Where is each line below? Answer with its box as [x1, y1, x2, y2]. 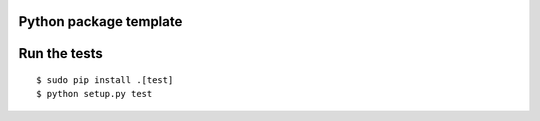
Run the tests [18, 45, 104, 62]
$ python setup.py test [36, 88, 153, 100]
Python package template [18, 13, 183, 30]
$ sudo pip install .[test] [36, 75, 174, 86]
